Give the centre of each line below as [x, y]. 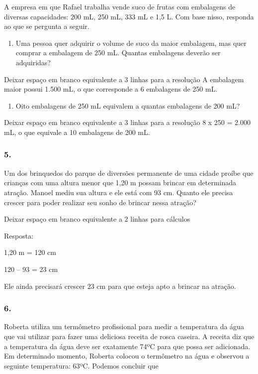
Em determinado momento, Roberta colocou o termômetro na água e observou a [127, 356]
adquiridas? [33, 62]
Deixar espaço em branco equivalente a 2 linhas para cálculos [97, 219]
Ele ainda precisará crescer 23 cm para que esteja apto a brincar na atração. [120, 286]
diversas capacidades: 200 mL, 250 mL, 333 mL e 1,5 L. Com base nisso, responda [129, 16]
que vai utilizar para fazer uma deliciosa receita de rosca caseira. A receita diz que [129, 336]
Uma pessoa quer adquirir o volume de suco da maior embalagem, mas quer [131, 43]
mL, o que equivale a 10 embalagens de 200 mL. [77, 132]
